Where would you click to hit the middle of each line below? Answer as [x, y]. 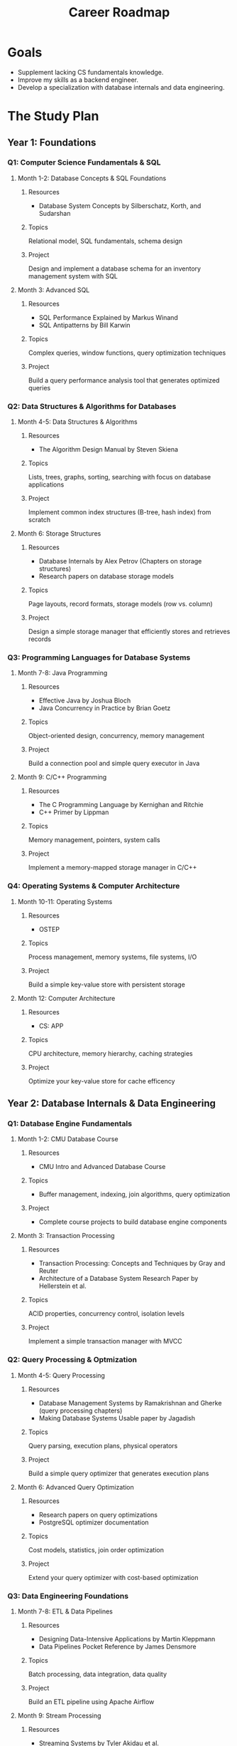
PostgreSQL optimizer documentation [94, 1522]
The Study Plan [53, 116]
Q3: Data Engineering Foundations [68, 1596]
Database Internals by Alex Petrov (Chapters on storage [120, 561]
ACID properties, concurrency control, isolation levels [106, 1314]
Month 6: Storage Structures [59, 534]
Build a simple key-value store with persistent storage [107, 984]
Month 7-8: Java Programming [62, 673]
